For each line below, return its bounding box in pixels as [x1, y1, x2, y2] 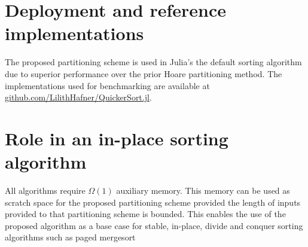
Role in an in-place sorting [5, 126, 228, 150]
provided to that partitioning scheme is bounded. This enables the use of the [5, 208, 286, 220]
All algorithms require [5, 184, 86, 196]
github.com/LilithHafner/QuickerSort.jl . [5, 91, 152, 103]
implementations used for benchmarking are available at [5, 79, 210, 92]
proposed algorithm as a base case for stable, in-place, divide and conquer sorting [5, 219, 303, 231]
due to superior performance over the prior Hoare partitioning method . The [5, 67, 282, 80]
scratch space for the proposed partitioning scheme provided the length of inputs [5, 196, 301, 208]
